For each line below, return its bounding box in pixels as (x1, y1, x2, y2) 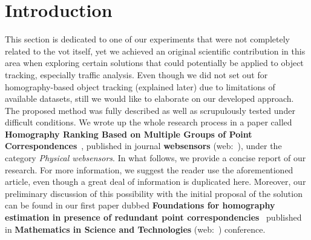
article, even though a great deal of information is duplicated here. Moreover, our (5, 175, 306, 188)
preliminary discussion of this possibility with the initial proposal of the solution (5, 187, 303, 199)
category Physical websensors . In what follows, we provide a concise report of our (5, 152, 306, 164)
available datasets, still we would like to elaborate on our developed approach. (5, 92, 294, 105)
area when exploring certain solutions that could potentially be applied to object (5, 56, 304, 69)
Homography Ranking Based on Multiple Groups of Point (5, 127, 252, 140)
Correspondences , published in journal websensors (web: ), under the (5, 139, 282, 152)
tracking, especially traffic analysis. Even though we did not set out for (5, 68, 268, 81)
